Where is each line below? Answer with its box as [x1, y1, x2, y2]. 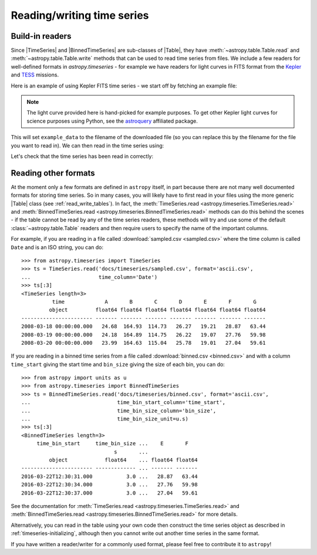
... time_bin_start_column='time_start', [21, 399, 226, 406]
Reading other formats [11, 168, 95, 178]
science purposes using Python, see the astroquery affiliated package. [26, 117, 198, 125]
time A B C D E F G [52, 298, 257, 305]
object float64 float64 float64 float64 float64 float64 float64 [49, 307, 266, 314]
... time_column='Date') [21, 274, 158, 280]
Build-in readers [11, 31, 72, 41]
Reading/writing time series [11, 9, 149, 22]
